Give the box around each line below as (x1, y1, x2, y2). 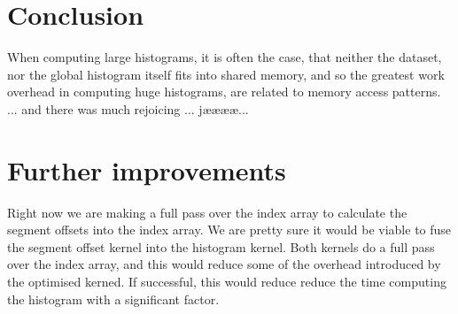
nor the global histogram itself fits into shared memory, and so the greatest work (7, 65, 445, 83)
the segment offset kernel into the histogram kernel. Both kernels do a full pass (7, 237, 435, 256)
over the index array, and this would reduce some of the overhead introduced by (7, 255, 441, 273)
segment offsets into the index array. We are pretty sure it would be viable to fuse (7, 220, 452, 239)
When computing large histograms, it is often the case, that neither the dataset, (7, 48, 442, 66)
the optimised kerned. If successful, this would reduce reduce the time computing (7, 272, 446, 290)
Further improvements (7, 151, 286, 188)
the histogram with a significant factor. (7, 289, 220, 308)
